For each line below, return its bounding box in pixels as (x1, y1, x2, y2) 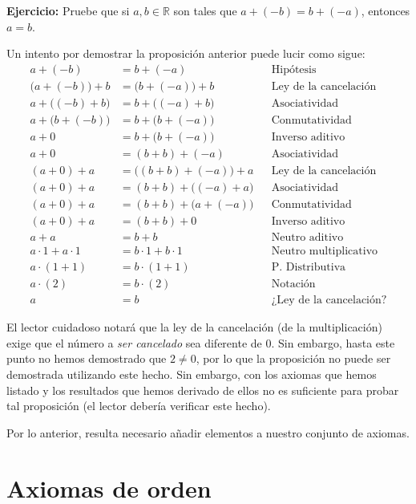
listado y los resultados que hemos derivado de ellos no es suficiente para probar (6, 381, 399, 398)
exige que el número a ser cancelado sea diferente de (6, 334, 262, 351)
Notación (271, 278, 316, 291)
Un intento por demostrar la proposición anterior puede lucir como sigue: (6, 45, 366, 62)
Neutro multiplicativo (271, 246, 378, 258)
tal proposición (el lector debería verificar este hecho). (6, 397, 271, 414)
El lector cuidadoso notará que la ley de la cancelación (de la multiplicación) (6, 319, 382, 335)
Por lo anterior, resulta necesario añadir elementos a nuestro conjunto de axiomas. (6, 424, 410, 441)
